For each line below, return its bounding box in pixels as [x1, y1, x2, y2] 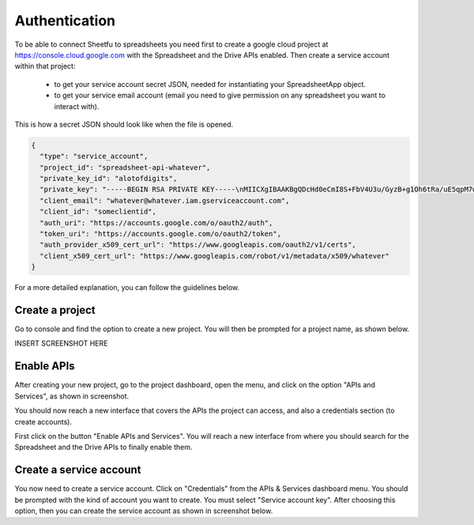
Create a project [14, 303, 96, 316]
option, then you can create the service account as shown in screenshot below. [14, 506, 273, 516]
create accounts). [14, 417, 73, 426]
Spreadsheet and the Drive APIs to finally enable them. [14, 443, 193, 452]
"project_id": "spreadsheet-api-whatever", [39, 163, 211, 172]
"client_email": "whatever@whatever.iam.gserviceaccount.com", [39, 196, 290, 205]
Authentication [14, 12, 116, 29]
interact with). [54, 101, 100, 111]
